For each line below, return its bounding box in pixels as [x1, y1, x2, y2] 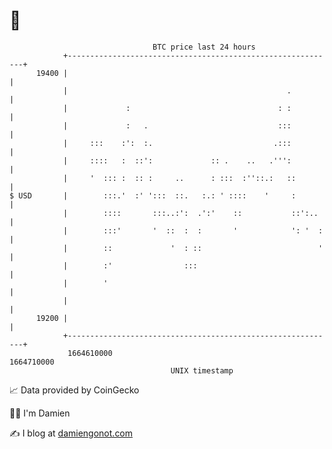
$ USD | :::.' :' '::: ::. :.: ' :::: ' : [9, 190, 297, 201]
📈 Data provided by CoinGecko [9, 384, 140, 396]
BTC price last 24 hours [152, 42, 256, 52]
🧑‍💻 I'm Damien [9, 407, 71, 419]
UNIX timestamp [170, 365, 234, 376]
